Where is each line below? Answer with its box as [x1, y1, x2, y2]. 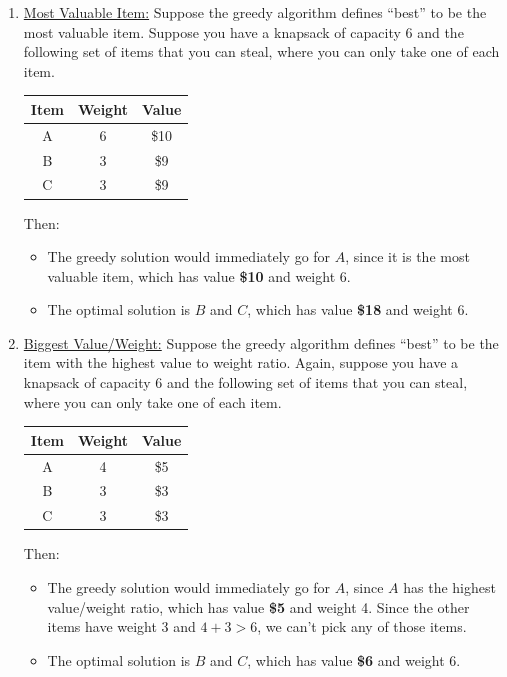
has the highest [403, 576, 496, 597]
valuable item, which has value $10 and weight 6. [47, 265, 351, 286]
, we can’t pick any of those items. [257, 616, 467, 637]
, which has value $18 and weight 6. [247, 299, 469, 320]
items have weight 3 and [47, 616, 196, 637]
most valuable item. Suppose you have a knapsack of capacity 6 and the [23, 21, 464, 42]
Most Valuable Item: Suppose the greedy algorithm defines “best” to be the [23, 2, 487, 22]
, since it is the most [345, 246, 470, 267]
